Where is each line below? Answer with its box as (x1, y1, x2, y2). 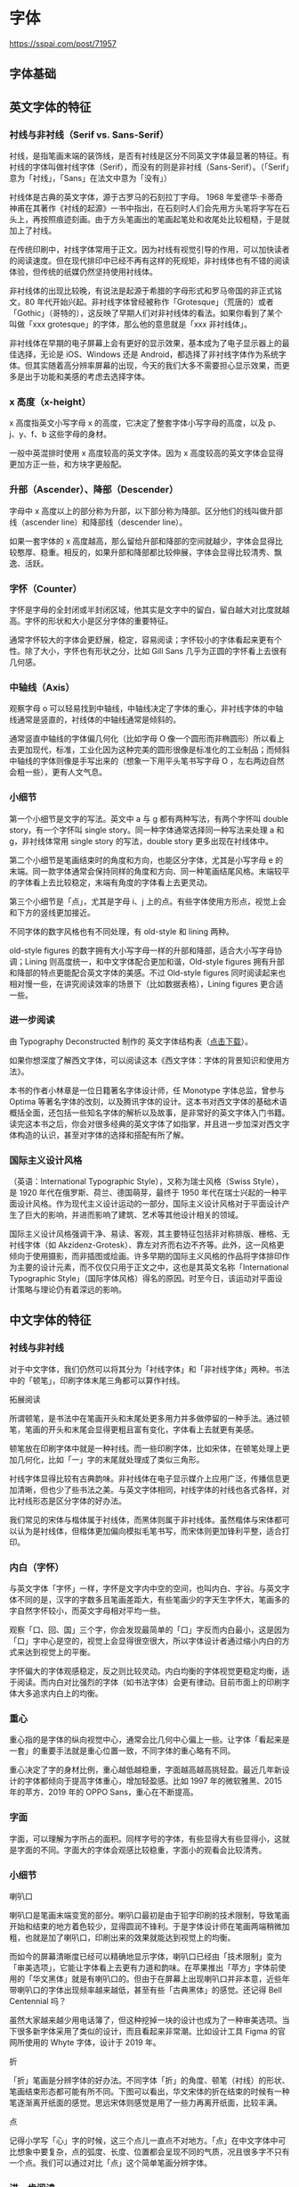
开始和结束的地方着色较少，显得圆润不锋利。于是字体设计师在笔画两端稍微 (9, 1920, 282, 1932)
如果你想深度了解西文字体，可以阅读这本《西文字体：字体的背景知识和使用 (9, 1055, 282, 1065)
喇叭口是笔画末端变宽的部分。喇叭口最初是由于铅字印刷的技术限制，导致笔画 (9, 1909, 290, 1920)
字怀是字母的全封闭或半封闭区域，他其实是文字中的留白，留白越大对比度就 (9, 604, 282, 615)
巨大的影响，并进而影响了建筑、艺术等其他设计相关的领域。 (24, 1210, 243, 1221)
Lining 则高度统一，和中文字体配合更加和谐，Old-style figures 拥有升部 (24, 956, 285, 966)
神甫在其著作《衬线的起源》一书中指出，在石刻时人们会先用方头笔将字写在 (9, 203, 282, 214)
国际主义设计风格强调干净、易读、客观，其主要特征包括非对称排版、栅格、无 (9, 1229, 290, 1239)
